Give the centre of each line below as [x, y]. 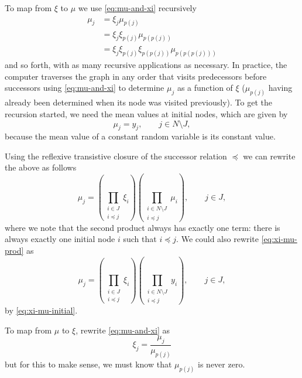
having [280, 88]
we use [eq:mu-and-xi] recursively [137, 8]
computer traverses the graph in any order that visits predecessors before [136, 76]
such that [140, 239]
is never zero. [222, 364]
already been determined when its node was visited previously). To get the [138, 102]
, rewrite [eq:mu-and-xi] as [123, 330]
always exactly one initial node [60, 239]
